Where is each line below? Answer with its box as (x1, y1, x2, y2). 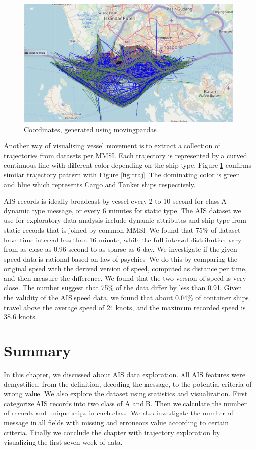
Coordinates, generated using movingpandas (24, 124, 157, 134)
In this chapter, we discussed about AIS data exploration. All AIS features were (4, 369, 245, 379)
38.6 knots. (4, 312, 37, 322)
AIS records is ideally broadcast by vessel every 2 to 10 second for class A (4, 196, 227, 206)
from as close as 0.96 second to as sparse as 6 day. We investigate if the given (4, 244, 237, 254)
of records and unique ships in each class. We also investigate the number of (4, 408, 233, 418)
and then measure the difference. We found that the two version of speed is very (4, 273, 246, 283)
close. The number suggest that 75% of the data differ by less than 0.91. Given (4, 282, 242, 293)
